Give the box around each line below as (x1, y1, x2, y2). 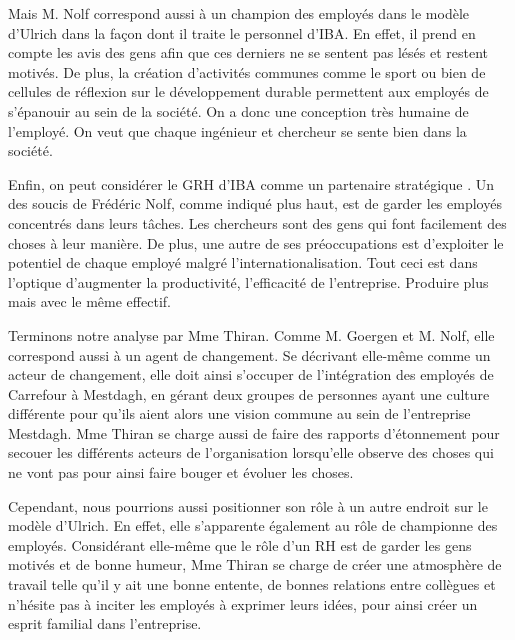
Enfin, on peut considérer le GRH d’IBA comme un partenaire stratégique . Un (8, 173, 494, 194)
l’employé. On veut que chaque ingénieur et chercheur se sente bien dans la (8, 120, 467, 141)
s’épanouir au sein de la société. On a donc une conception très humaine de (8, 100, 469, 121)
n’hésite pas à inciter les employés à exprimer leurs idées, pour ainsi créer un (8, 593, 478, 614)
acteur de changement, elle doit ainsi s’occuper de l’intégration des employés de (8, 364, 494, 385)
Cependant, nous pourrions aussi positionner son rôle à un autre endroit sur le (8, 495, 488, 516)
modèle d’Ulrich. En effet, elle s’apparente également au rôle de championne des (8, 515, 498, 536)
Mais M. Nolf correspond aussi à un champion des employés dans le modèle (8, 3, 470, 23)
